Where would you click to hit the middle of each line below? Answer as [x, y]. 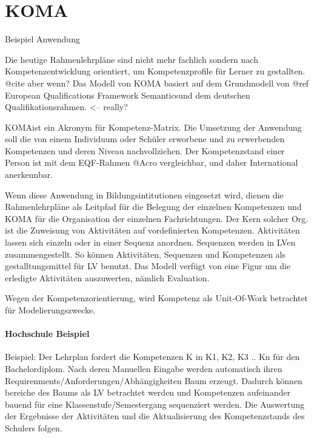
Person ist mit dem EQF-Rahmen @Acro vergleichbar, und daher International [152, 162]
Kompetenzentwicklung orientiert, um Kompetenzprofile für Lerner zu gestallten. [155, 71]
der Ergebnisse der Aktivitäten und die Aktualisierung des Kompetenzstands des [155, 416]
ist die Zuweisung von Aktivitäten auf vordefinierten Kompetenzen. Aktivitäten [152, 230]
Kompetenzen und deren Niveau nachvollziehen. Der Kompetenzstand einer [145, 150]
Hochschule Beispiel [47, 334]
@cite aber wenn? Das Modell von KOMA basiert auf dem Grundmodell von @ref [157, 83]
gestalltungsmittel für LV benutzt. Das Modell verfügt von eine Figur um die [148, 266]
